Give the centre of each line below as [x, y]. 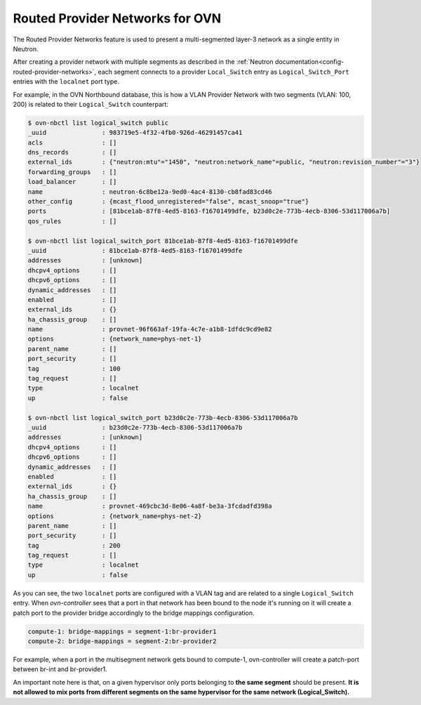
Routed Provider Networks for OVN [117, 18]
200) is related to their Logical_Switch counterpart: [91, 104]
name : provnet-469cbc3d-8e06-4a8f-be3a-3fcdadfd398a [150, 506]
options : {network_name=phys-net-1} [115, 339]
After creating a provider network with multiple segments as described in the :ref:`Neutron [143, 62]
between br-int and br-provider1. [60, 669]
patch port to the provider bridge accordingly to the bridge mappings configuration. [134, 613]
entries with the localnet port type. [66, 81]
